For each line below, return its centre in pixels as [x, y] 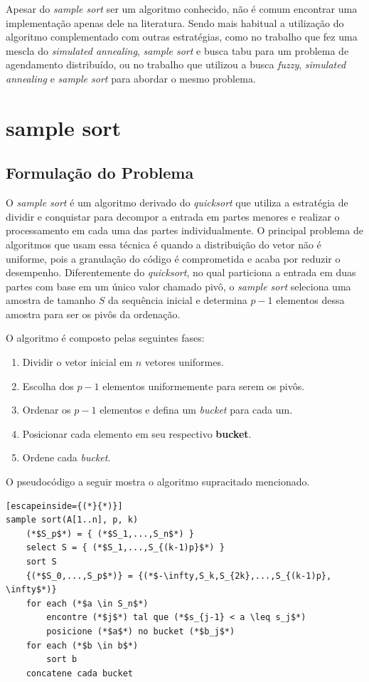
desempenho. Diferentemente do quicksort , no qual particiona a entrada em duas [181, 272]
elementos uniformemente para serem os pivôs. [204, 385]
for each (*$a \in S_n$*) [87, 603]
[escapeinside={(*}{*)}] [64, 506]
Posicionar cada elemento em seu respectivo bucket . [137, 433]
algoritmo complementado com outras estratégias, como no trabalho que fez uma [182, 37]
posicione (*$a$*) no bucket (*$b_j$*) [141, 631]
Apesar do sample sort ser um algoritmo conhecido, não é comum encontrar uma [182, 9]
